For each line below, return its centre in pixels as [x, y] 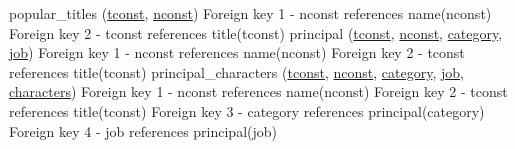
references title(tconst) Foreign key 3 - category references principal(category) [247, 110]
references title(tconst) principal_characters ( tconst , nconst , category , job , [236, 71]
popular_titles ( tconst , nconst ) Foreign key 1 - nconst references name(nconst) [250, 13]
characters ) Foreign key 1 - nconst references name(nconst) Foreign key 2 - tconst [258, 91]
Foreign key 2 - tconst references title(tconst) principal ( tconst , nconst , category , [256, 32]
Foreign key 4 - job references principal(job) [143, 130]
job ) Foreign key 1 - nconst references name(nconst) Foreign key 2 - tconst [237, 52]
